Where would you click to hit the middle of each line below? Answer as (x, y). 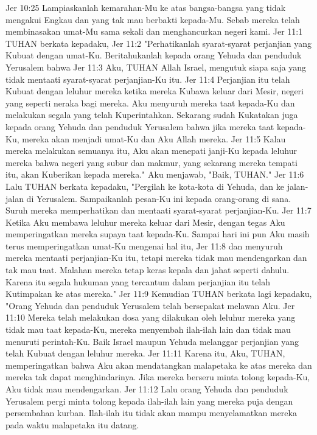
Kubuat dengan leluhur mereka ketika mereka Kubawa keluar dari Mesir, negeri (155, 91)
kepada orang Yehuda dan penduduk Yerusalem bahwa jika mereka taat (140, 126)
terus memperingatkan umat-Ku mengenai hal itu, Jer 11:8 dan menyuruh (144, 245)
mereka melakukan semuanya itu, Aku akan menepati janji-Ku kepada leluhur (151, 151)
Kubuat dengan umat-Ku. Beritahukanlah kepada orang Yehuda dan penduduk (154, 55)
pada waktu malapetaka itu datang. (72, 424)
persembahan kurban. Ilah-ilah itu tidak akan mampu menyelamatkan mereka (151, 413)
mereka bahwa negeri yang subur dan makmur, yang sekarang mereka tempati (152, 162)
